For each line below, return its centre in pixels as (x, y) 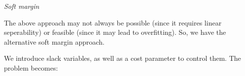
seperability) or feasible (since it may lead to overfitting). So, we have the (115, 32)
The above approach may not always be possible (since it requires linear (113, 22)
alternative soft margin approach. (54, 41)
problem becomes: (31, 67)
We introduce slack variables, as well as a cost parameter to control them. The (122, 58)
